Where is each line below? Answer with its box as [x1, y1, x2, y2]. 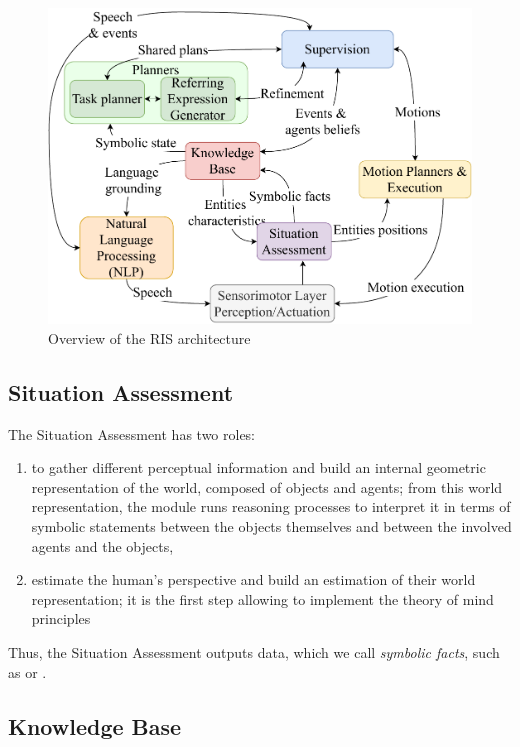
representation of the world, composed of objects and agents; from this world [31, 476, 503, 497]
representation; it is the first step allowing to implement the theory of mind [31, 588, 494, 609]
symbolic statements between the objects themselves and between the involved [31, 516, 512, 536]
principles [31, 608, 91, 629]
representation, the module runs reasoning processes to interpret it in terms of [31, 496, 511, 517]
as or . [8, 661, 47, 682]
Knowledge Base [8, 710, 182, 741]
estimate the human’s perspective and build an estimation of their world [31, 569, 476, 590]
